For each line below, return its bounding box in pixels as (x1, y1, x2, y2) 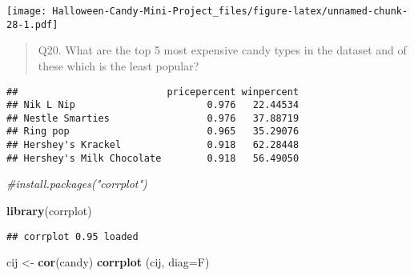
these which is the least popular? (38, 57, 199, 74)
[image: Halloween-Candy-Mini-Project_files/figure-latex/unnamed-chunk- (6, 6, 408, 17)
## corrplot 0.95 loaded (6, 230, 139, 242)
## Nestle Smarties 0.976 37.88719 (6, 112, 299, 124)
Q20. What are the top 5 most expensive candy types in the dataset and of (38, 42, 407, 58)
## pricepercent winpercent (6, 86, 299, 98)
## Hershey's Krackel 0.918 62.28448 (6, 139, 299, 151)
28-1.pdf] (6, 18, 58, 30)
